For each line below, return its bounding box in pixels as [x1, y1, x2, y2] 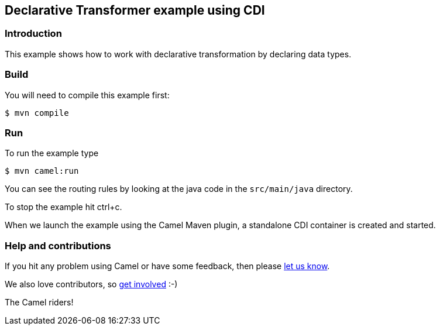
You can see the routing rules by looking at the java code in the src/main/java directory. [5, 184, 353, 194]
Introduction [5, 27, 62, 40]
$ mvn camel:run [5, 166, 79, 176]
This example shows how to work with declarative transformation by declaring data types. [5, 49, 352, 59]
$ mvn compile [5, 108, 69, 118]
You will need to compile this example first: [5, 90, 170, 100]
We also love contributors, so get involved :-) [5, 279, 178, 290]
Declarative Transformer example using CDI [5, 3, 265, 18]
